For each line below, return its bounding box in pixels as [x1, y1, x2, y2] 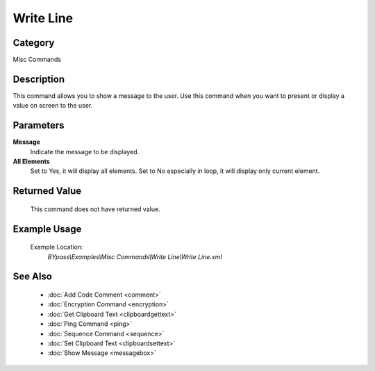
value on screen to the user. [12, 101, 93, 110]
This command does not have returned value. [30, 205, 160, 213]
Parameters [12, 119, 65, 131]
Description [12, 73, 65, 85]
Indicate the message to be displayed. [30, 147, 140, 156]
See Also [12, 271, 52, 283]
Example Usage [12, 223, 82, 235]
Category [12, 37, 55, 49]
